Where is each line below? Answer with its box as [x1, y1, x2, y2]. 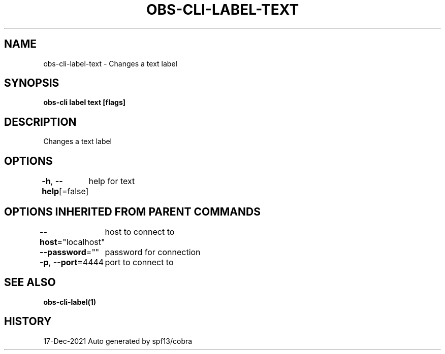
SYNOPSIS [4, 77, 59, 90]
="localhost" [57, 236, 105, 247]
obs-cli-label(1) [43, 297, 97, 306]
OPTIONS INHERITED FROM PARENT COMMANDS [4, 205, 261, 218]
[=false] [59, 186, 89, 197]
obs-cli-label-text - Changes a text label [43, 59, 177, 68]
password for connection [105, 246, 201, 257]
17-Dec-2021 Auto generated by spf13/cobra [43, 336, 193, 345]
